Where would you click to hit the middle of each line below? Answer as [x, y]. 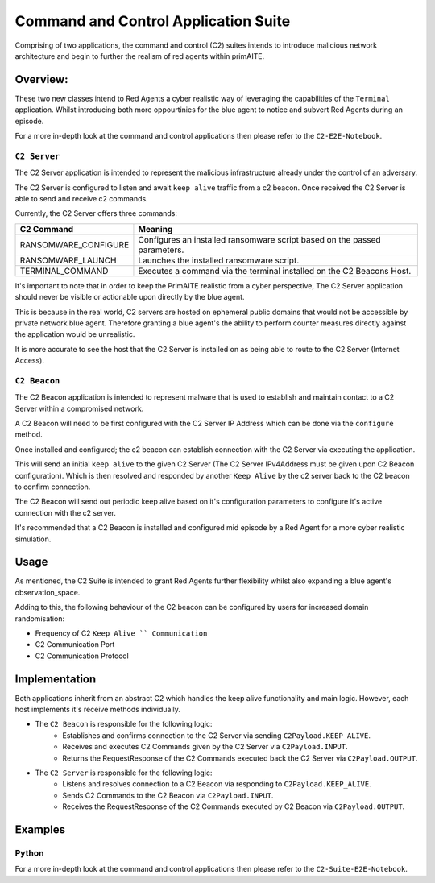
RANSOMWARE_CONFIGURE [75, 244]
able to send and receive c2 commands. [81, 198]
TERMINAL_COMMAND [64, 271]
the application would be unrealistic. [75, 334]
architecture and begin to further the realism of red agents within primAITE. [140, 56]
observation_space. [48, 592]
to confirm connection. [53, 487]
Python [29, 852]
